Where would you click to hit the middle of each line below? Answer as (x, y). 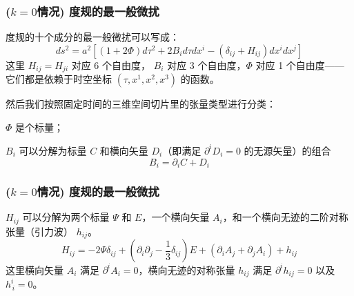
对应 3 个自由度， (207, 65)
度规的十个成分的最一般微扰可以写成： (92, 37)
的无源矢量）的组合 (287, 150)
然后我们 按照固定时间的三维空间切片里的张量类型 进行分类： (141, 104)
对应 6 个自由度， (111, 65)
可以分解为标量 (53, 150)
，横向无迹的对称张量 (187, 269)
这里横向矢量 (35, 269)
